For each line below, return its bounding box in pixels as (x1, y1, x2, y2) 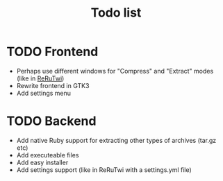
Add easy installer (16, 158, 69, 166)
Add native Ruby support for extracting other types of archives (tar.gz (16, 136, 217, 144)
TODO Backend (6, 113, 97, 129)
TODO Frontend (6, 44, 99, 60)
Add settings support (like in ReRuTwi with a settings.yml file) (16, 165, 192, 174)
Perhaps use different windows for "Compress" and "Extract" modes (16, 67, 214, 75)
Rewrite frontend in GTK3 (16, 81, 90, 89)
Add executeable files (16, 150, 79, 159)
